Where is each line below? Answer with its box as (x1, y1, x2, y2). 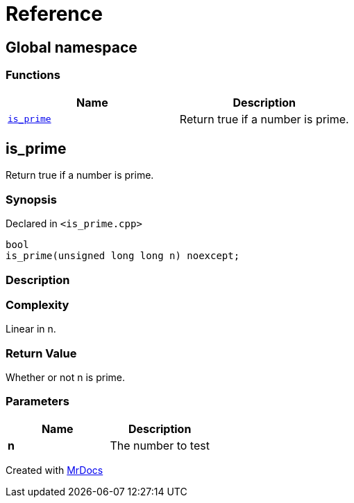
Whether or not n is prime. (6, 371, 126, 384)
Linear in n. (6, 323, 56, 335)
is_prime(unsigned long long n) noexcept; (6, 250, 240, 262)
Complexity (6, 297, 69, 312)
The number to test (110, 438, 210, 452)
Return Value (6, 346, 77, 360)
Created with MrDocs (6, 464, 103, 476)
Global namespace (6, 38, 137, 56)
